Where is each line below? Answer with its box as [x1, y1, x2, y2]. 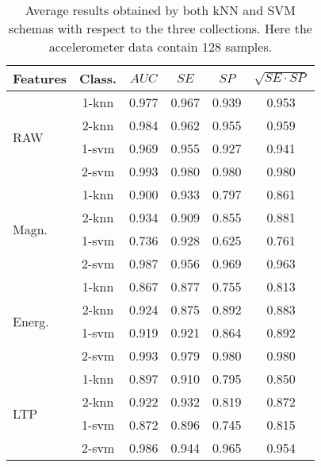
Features [13, 69, 67, 87]
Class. [79, 69, 117, 87]
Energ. [13, 311, 49, 330]
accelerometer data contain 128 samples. [48, 37, 273, 56]
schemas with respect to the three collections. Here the [8, 19, 312, 37]
